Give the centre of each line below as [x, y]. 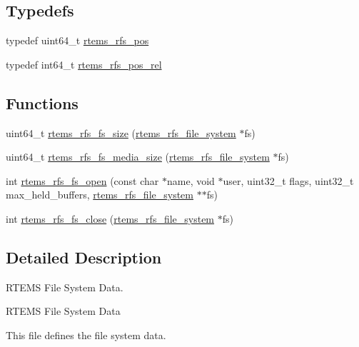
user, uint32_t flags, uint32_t [288, 180]
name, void [191, 180]
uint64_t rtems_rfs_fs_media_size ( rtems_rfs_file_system [138, 157]
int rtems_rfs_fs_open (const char [82, 180]
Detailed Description [84, 257]
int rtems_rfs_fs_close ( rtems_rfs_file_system [110, 218]
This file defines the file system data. [86, 335]
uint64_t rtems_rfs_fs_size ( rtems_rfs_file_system [121, 132]
